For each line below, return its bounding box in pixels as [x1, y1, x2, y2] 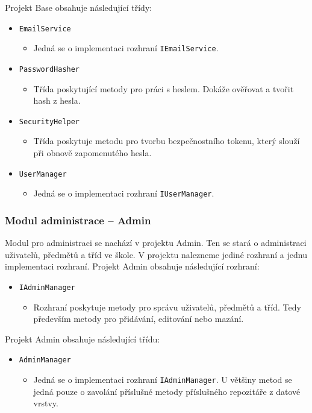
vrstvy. [33, 397, 58, 409]
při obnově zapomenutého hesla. [33, 147, 152, 159]
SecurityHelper [19, 117, 80, 126]
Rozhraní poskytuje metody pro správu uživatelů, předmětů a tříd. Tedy [33, 300, 301, 313]
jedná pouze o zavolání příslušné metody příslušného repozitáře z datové [33, 385, 301, 397]
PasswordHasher [19, 65, 80, 74]
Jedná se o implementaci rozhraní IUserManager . [33, 187, 214, 200]
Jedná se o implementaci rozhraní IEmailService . [33, 42, 219, 54]
